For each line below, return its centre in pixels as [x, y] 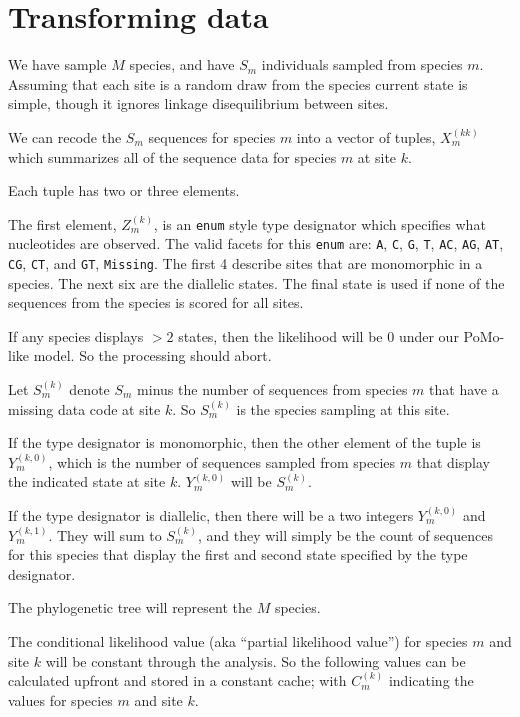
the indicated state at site [87, 481]
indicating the [431, 680]
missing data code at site [84, 408]
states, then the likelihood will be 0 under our [318, 335]
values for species [60, 699]
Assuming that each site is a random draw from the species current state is [238, 83]
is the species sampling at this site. [343, 408]
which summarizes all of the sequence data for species [172, 156]
